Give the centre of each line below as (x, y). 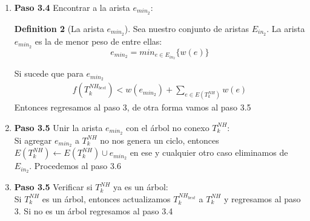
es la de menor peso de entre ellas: (98, 41)
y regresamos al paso (262, 198)
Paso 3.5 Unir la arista (58, 127)
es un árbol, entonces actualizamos (106, 198)
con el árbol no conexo (167, 127)
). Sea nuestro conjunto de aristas (187, 28)
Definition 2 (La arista (59, 28)
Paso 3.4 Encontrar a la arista (72, 7)
